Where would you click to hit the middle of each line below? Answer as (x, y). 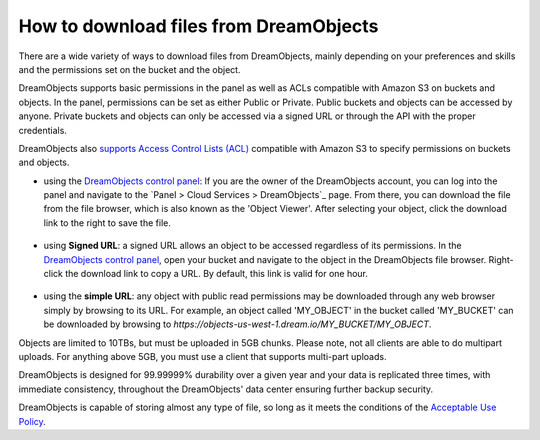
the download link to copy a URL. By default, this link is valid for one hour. (217, 274)
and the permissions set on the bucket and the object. (129, 69)
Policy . (32, 421)
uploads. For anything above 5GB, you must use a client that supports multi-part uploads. (202, 356)
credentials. (42, 130)
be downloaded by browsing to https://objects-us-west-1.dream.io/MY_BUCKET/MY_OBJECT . (237, 324)
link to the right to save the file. (107, 222)
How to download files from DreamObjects (198, 26)
